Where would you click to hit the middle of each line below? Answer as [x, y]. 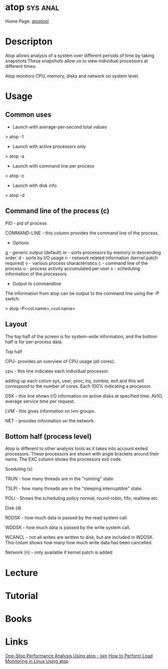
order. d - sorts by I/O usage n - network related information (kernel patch [81, 258]
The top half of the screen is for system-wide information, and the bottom [81, 336]
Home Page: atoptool [27, 21]
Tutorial [22, 596]
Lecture [22, 573]
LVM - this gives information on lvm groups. [50, 411]
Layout [16, 324]
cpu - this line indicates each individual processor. [57, 371]
